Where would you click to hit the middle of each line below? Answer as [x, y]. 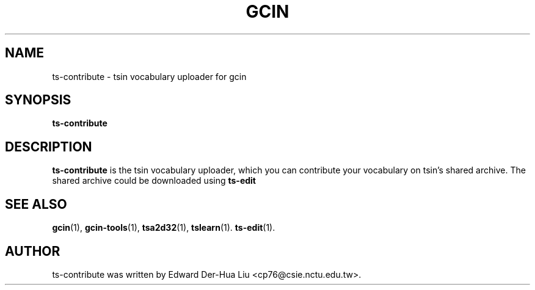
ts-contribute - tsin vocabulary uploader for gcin [149, 76]
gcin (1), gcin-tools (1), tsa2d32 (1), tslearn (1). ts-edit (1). [164, 228]
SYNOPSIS [38, 100]
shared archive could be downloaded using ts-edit [154, 181]
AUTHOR [33, 251]
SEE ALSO [36, 204]
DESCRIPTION [49, 147]
